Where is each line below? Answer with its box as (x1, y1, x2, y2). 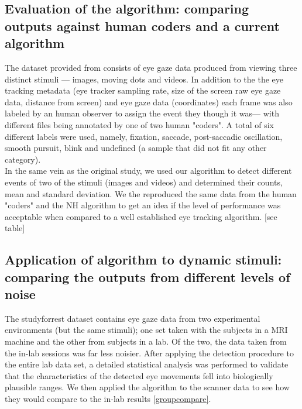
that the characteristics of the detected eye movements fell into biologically (5, 369, 273, 381)
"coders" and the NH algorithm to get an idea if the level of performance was (5, 199, 281, 211)
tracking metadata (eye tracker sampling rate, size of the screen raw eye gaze (5, 84, 281, 97)
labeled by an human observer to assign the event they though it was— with (5, 107, 279, 119)
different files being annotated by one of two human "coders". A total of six (5, 118, 274, 130)
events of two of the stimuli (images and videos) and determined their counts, (5, 176, 283, 188)
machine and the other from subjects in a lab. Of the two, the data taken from (5, 335, 287, 348)
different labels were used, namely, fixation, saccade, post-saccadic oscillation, (5, 130, 283, 142)
